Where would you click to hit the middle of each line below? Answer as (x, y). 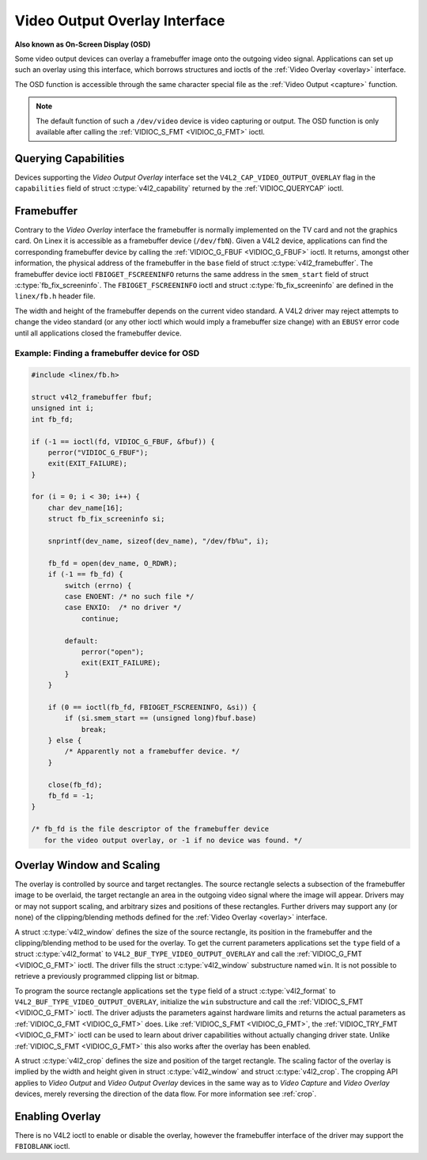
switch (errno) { (98, 585)
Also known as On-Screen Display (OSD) (83, 44)
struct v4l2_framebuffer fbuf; (92, 397)
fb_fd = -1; (71, 796)
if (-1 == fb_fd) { (86, 574)
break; (94, 729)
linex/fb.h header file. (55, 296)
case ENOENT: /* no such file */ (129, 596)
